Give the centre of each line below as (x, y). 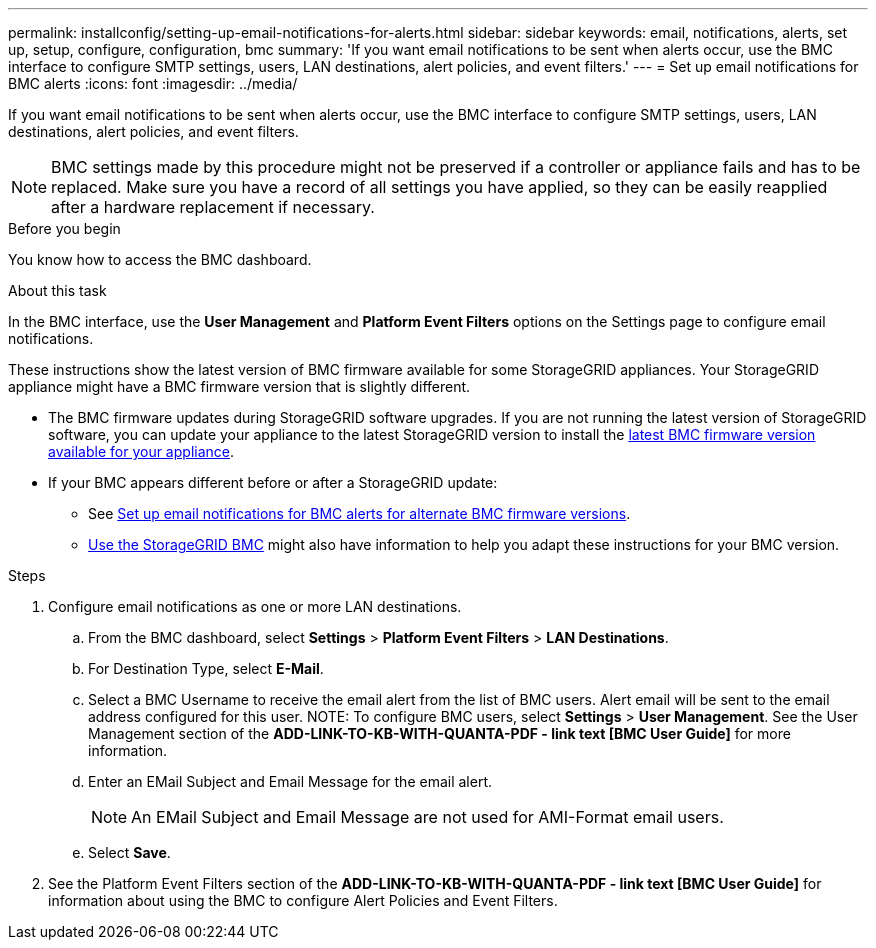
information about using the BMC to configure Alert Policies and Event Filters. (303, 900)
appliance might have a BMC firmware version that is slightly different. (239, 386)
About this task (57, 290)
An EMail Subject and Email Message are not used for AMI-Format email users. (427, 817)
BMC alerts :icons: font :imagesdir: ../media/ (153, 83)
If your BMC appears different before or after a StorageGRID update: (273, 482)
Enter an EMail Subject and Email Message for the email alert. (290, 781)
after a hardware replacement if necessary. (213, 207)
